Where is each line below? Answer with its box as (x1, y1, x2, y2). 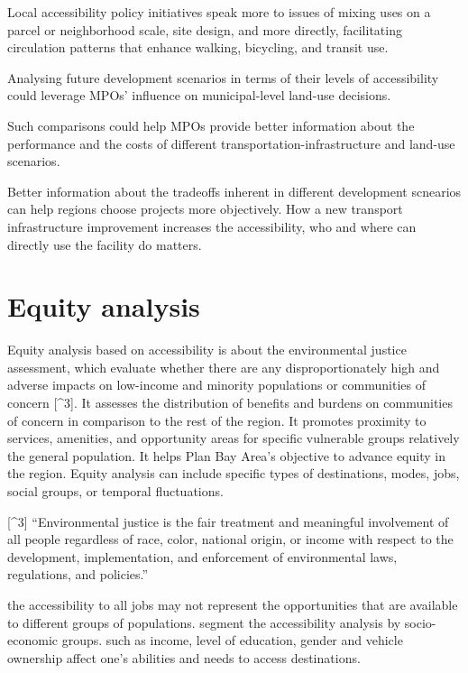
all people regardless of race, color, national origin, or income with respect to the (7, 530, 454, 549)
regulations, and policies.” (7, 565, 149, 584)
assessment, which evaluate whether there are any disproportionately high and (7, 357, 440, 376)
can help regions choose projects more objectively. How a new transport (7, 199, 403, 218)
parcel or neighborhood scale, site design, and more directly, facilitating (7, 20, 402, 39)
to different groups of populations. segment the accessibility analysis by (7, 613, 401, 632)
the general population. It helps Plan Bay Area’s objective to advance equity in (7, 446, 445, 465)
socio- (404, 613, 436, 632)
